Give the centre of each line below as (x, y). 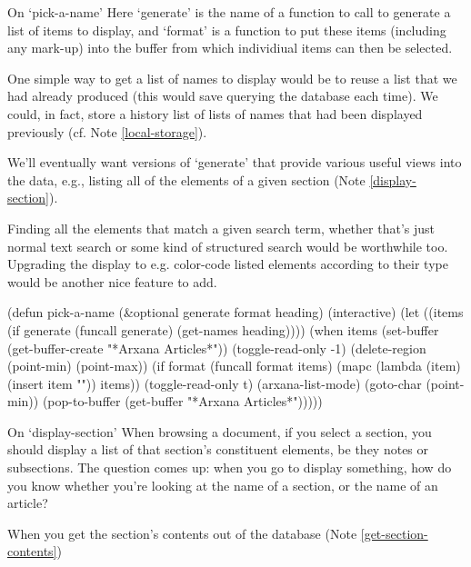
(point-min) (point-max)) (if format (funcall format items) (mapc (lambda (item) (234, 366)
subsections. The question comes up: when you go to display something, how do (230, 468)
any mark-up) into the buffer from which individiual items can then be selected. (230, 48)
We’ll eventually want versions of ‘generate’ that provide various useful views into (235, 162)
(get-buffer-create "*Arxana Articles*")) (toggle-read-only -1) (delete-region (217, 348)
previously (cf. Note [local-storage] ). (107, 131)
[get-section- (394, 533)
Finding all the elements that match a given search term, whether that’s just (221, 228)
